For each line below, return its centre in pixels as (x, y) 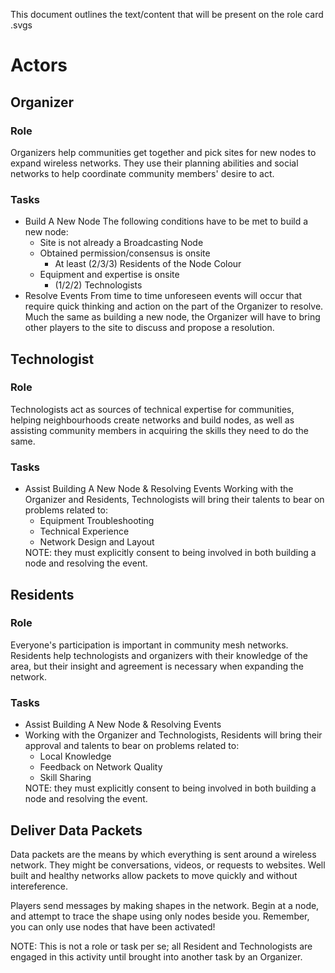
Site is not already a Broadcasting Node (121, 243)
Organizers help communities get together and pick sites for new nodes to (163, 152)
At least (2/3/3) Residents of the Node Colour (148, 264)
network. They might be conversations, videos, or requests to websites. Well (168, 865)
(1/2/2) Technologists (98, 285)
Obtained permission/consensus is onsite (125, 253)
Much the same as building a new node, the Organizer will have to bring (172, 317)
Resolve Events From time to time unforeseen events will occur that (163, 296)
